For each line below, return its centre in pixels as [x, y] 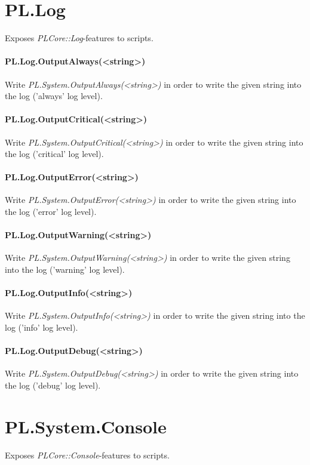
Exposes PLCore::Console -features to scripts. [87, 455]
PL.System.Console [86, 426]
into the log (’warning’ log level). [65, 270]
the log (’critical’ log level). [54, 154]
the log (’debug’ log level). [53, 385]
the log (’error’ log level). [51, 212]
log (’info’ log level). [42, 327]
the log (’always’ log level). [54, 96]
